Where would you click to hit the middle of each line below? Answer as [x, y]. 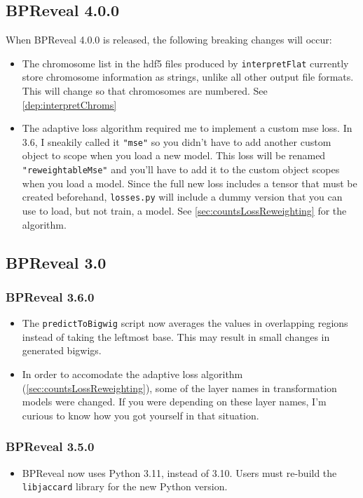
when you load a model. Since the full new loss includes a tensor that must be [190, 183]
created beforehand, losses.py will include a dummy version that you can [182, 197]
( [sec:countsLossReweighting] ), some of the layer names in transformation [179, 388]
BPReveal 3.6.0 [50, 296]
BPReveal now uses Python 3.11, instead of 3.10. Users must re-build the [179, 472]
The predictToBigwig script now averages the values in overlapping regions [185, 323]
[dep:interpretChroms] [69, 104]
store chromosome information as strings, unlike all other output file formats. [188, 77]
